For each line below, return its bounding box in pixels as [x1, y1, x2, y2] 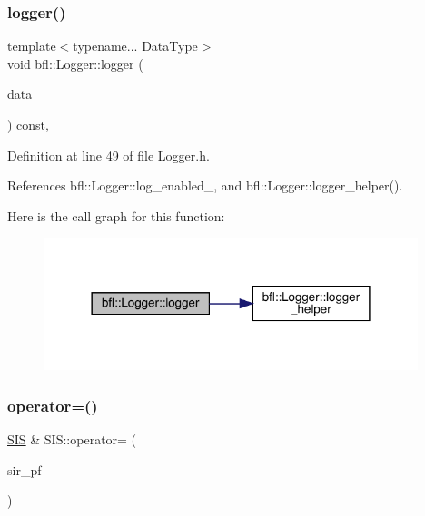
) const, [7, 115, 49, 133]
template [7, 36, 56, 55]
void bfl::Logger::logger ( [7, 54, 143, 73]
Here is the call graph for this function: [7, 206, 225, 225]
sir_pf [7, 460, 42, 479]
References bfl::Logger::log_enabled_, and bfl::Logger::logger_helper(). [7, 176, 403, 195]
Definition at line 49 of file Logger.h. [7, 145, 210, 164]
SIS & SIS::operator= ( [7, 430, 137, 449]
